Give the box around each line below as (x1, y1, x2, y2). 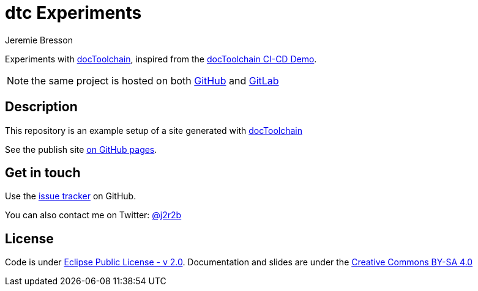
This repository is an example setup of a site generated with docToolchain (5, 125, 303, 136)
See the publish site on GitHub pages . (5, 144, 157, 155)
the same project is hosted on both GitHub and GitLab (31, 74, 279, 87)
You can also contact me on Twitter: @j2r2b (5, 210, 182, 221)
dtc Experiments (5, 2, 142, 23)
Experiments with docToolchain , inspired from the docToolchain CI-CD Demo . (5, 53, 317, 64)
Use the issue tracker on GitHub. (5, 191, 136, 202)
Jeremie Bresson (5, 34, 73, 45)
